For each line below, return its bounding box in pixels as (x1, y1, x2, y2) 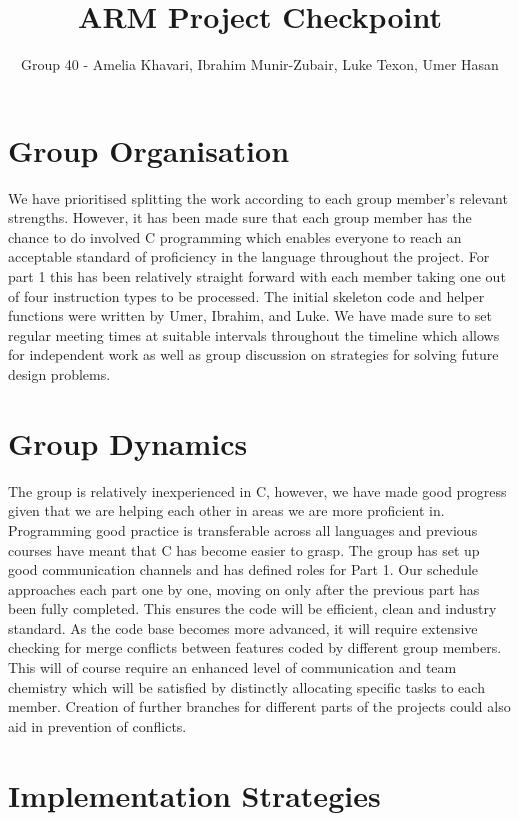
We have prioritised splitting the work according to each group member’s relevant (8, 187, 508, 208)
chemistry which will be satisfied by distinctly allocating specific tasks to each (8, 676, 485, 697)
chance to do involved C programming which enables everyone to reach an (8, 226, 462, 247)
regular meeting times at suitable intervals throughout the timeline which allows (8, 324, 500, 345)
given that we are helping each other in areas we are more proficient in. (8, 500, 445, 521)
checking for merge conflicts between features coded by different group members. (8, 637, 502, 658)
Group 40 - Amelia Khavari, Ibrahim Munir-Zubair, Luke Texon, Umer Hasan (21, 54, 499, 75)
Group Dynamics (8, 422, 248, 463)
